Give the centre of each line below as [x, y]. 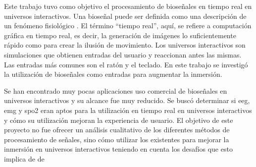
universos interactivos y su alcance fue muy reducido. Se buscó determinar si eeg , [127, 100]
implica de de [24, 158]
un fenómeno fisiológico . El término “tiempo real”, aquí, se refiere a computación [128, 26]
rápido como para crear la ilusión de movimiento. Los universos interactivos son [125, 45]
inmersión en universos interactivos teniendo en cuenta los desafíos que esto [118, 149]
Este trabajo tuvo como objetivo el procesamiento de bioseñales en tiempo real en [128, 6]
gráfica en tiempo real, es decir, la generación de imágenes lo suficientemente [120, 35]
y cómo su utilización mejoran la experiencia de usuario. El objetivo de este [119, 120]
